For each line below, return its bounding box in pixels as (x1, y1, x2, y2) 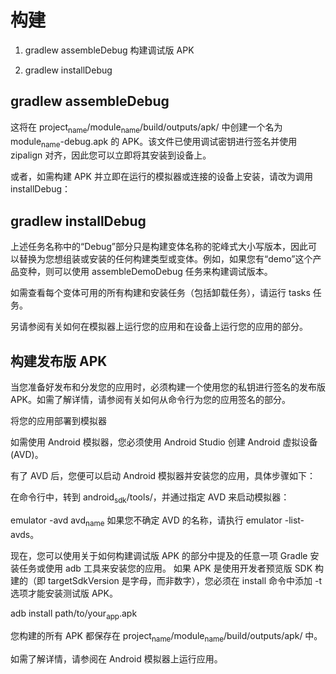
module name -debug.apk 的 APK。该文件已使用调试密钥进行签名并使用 (10, 135, 298, 150)
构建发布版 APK (10, 352, 108, 370)
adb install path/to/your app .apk (10, 607, 138, 621)
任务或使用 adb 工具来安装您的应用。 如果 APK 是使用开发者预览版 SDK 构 (18, 562, 325, 574)
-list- (284, 514, 305, 526)
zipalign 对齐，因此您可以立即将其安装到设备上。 (10, 149, 212, 161)
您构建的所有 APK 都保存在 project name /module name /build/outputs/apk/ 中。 (10, 630, 323, 645)
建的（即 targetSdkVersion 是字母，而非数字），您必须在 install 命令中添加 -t (10, 574, 322, 586)
